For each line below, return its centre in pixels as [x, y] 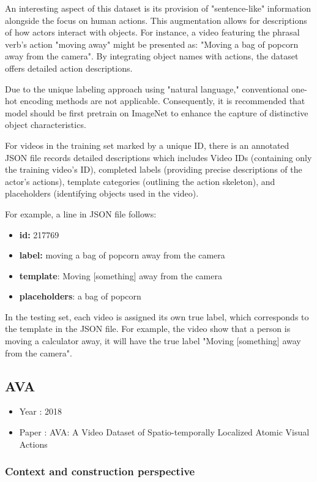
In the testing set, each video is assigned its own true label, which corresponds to [157, 316]
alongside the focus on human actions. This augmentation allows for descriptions [156, 20]
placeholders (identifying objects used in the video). [102, 193]
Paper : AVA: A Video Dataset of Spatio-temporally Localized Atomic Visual [164, 432]
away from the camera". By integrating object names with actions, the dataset [152, 56]
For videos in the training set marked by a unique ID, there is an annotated [147, 145]
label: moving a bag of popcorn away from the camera [122, 255]
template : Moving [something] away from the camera [121, 275]
